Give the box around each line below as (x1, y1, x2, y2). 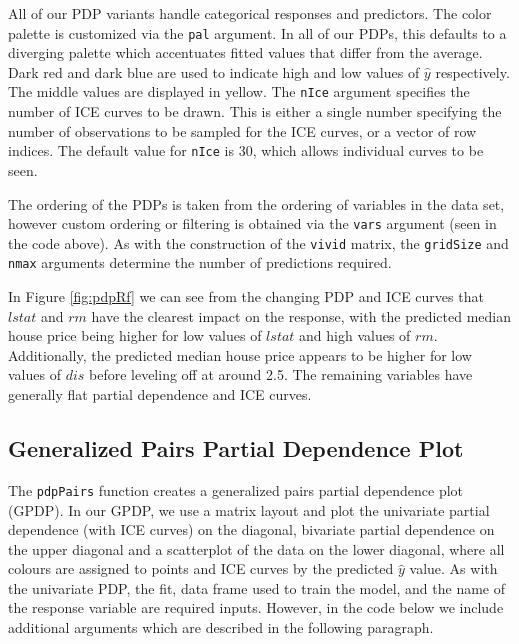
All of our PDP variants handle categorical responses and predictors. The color (8, 3, 492, 23)
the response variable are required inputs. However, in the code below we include (8, 597, 504, 618)
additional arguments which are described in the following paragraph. (8, 617, 434, 638)
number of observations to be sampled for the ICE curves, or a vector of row (8, 120, 477, 141)
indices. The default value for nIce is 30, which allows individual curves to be (8, 140, 484, 161)
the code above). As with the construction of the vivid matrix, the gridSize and (8, 232, 509, 253)
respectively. (435, 61, 510, 82)
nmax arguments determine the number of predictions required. (8, 252, 392, 273)
